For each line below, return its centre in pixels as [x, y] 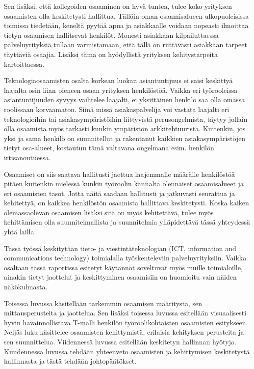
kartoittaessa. [24, 64]
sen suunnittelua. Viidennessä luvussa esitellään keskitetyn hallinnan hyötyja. [120, 341]
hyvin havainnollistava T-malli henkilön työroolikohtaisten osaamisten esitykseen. [126, 322]
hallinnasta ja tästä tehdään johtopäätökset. [70, 361]
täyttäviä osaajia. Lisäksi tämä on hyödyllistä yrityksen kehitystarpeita [111, 54]
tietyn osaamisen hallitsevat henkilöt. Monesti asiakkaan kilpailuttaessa [111, 35]
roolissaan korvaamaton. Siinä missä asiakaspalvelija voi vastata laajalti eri [117, 109]
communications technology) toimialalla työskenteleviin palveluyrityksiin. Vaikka [125, 258]
